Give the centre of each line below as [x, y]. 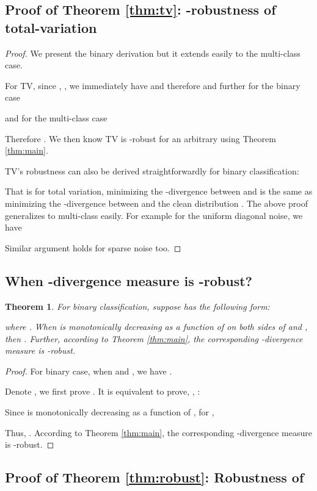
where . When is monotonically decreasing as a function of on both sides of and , [156, 327]
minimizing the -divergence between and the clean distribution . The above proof [157, 203]
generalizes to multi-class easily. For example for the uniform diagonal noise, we [154, 215]
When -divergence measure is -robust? [129, 280]
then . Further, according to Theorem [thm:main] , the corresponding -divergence [154, 338]
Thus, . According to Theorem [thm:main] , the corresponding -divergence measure [158, 432]
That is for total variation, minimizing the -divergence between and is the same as [159, 191]
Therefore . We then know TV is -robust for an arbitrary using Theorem [140, 138]
